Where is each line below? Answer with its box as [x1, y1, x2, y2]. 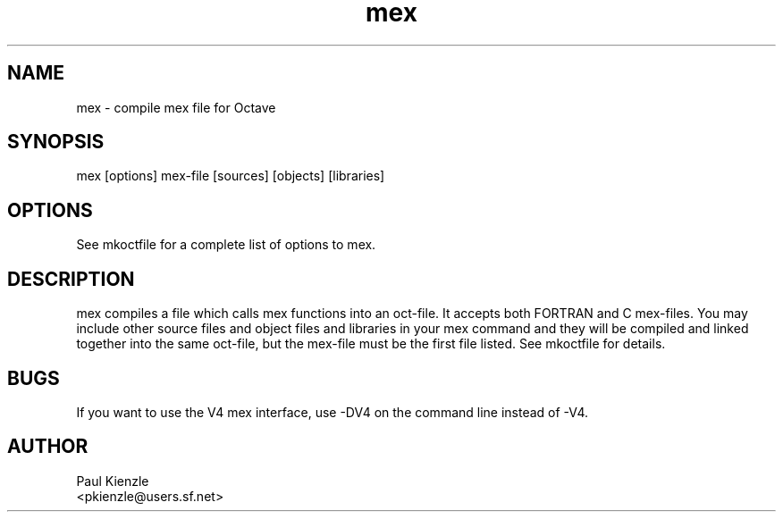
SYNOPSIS [7, 130, 105, 154]
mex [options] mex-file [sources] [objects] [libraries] [76, 168, 385, 184]
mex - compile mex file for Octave [76, 99, 276, 115]
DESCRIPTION [7, 267, 135, 290]
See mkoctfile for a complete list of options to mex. [76, 237, 376, 253]
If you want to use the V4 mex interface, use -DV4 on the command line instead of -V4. [76, 404, 589, 420]
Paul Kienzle [76, 473, 149, 489]
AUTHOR [7, 435, 88, 458]
